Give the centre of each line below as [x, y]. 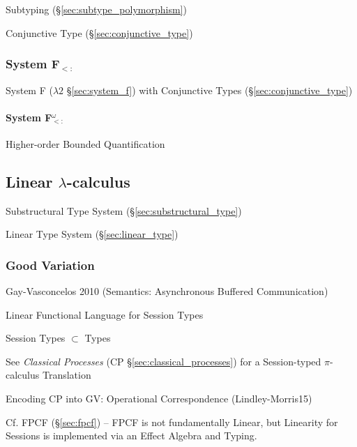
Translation [67, 375]
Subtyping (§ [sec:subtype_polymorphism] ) [96, 9]
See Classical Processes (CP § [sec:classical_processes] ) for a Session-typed [164, 361]
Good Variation [50, 265]
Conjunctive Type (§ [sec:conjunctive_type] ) [99, 32]
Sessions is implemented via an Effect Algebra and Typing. [131, 435]
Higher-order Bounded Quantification [85, 143]
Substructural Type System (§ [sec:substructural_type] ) [124, 210]
